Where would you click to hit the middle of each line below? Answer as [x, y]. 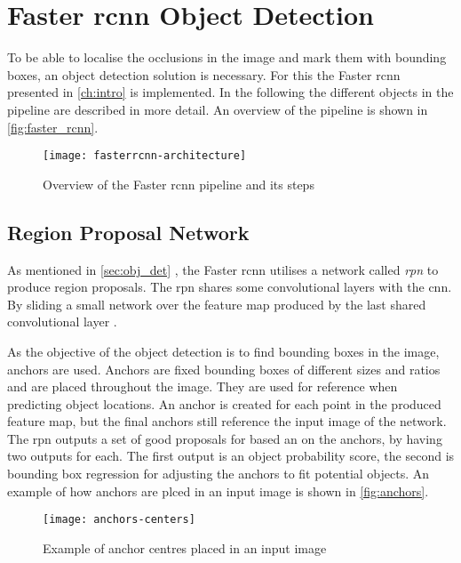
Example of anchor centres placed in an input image [185, 547]
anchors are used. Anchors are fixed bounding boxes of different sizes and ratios [224, 369]
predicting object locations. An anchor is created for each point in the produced [224, 403]
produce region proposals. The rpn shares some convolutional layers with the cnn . [230, 287]
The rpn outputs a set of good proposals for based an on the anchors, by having [225, 438]
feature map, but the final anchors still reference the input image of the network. [227, 421]
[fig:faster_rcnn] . [53, 127]
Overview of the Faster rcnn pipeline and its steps [179, 184]
